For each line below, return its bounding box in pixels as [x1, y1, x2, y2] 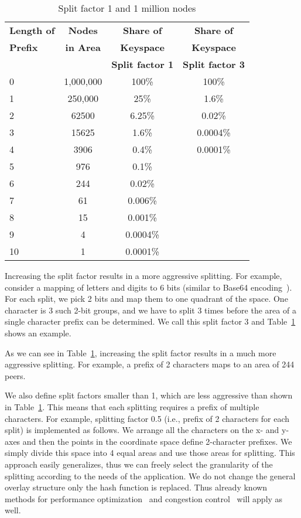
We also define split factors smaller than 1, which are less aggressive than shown [5, 389, 293, 401]
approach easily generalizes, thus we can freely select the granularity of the [5, 458, 273, 470]
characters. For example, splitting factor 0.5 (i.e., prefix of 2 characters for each [5, 412, 290, 424]
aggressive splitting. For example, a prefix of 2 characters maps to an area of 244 [5, 358, 295, 370]
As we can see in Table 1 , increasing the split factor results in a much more [5, 346, 276, 359]
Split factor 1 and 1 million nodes [58, 1, 196, 15]
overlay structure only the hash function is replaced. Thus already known [5, 481, 268, 493]
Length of [9, 23, 55, 37]
